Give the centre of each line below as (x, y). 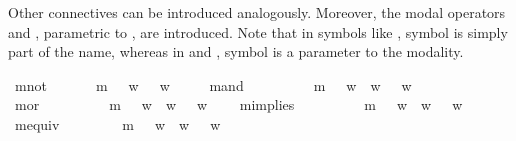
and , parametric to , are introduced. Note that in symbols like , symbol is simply (258, 31)
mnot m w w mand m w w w (213, 84)
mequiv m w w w (117, 123)
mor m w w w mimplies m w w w (238, 104)
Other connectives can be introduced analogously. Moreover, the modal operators (257, 12)
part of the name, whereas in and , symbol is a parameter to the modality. (236, 51)
